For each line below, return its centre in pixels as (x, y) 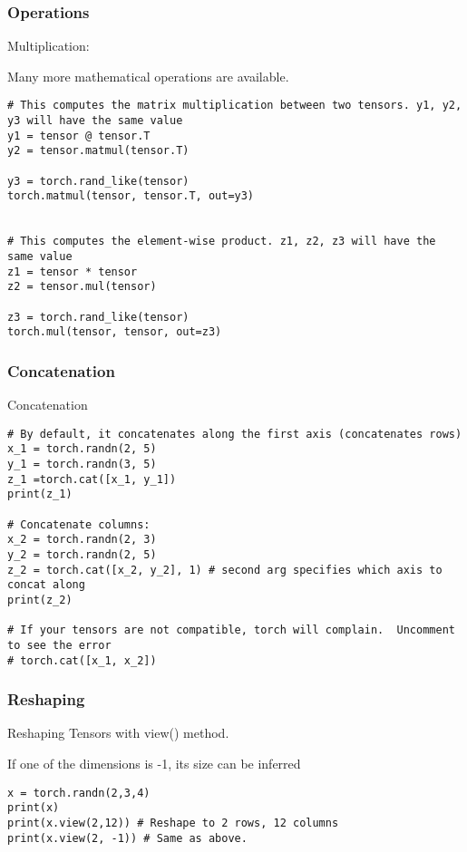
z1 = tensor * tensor (73, 271)
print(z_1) (40, 494)
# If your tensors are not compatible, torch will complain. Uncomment (231, 630)
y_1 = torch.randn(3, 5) (82, 465)
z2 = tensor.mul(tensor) (82, 287)
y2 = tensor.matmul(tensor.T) (98, 151)
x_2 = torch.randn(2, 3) (82, 540)
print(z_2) (40, 600)
